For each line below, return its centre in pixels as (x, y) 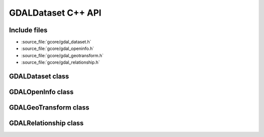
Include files (28, 30)
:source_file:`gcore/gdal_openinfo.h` (58, 48)
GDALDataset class (39, 77)
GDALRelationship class (46, 123)
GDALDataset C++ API (55, 13)
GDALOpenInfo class (41, 92)
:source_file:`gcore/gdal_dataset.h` (56, 42)
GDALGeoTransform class (49, 108)
